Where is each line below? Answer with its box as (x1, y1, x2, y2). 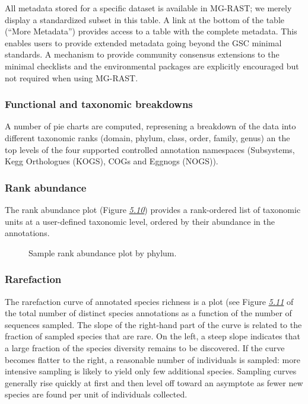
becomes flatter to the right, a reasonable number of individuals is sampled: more (5, 353, 300, 365)
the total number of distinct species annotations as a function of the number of (5, 307, 292, 319)
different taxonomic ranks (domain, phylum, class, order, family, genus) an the (5, 131, 290, 144)
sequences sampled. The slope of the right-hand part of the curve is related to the (5, 318, 302, 330)
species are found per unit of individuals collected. (5, 388, 188, 400)
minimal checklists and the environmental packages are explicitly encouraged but (5, 59, 299, 72)
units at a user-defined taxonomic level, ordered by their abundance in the (5, 215, 275, 227)
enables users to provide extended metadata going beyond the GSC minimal (5, 36, 282, 49)
